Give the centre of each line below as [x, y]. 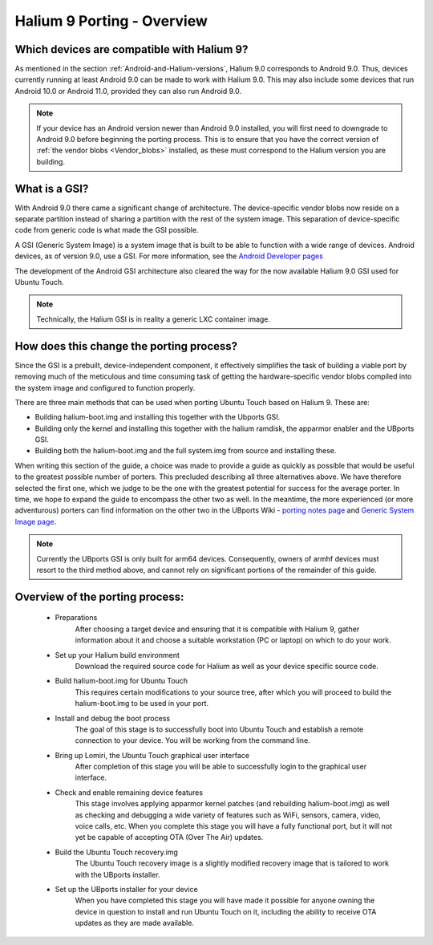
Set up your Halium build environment [117, 655]
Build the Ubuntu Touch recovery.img [116, 852]
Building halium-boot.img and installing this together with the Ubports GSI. [158, 417]
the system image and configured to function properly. [105, 387]
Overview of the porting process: [99, 596]
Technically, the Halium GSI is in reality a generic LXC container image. [154, 319]
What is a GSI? [52, 189]
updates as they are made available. [134, 923]
